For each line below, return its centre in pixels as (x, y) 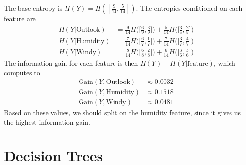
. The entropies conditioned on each (189, 8)
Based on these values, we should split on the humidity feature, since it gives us (123, 112)
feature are (20, 18)
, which (224, 63)
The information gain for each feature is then (71, 63)
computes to (22, 72)
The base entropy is (33, 8)
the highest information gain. (47, 122)
